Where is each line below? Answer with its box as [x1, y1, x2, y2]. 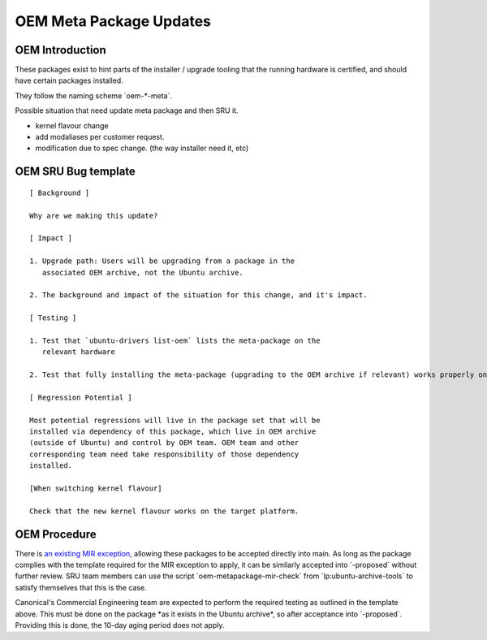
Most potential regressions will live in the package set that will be [29, 415, 321, 425]
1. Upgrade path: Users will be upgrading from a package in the [29, 257, 295, 266]
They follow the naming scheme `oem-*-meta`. [15, 90, 172, 101]
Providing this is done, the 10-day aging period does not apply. [15, 621, 225, 629]
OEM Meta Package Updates [15, 12, 211, 30]
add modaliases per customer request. [35, 132, 165, 142]
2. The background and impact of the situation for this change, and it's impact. [29, 291, 368, 300]
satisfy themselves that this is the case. [15, 582, 148, 592]
